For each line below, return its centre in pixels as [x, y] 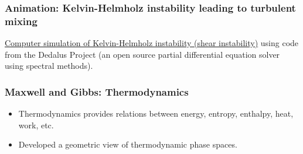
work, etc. [36, 125]
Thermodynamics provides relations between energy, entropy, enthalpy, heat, [156, 113]
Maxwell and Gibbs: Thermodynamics [97, 91]
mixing [21, 21]
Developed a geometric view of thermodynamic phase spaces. [128, 144]
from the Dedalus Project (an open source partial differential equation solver [142, 54]
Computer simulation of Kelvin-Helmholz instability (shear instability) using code [152, 43]
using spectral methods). [49, 66]
